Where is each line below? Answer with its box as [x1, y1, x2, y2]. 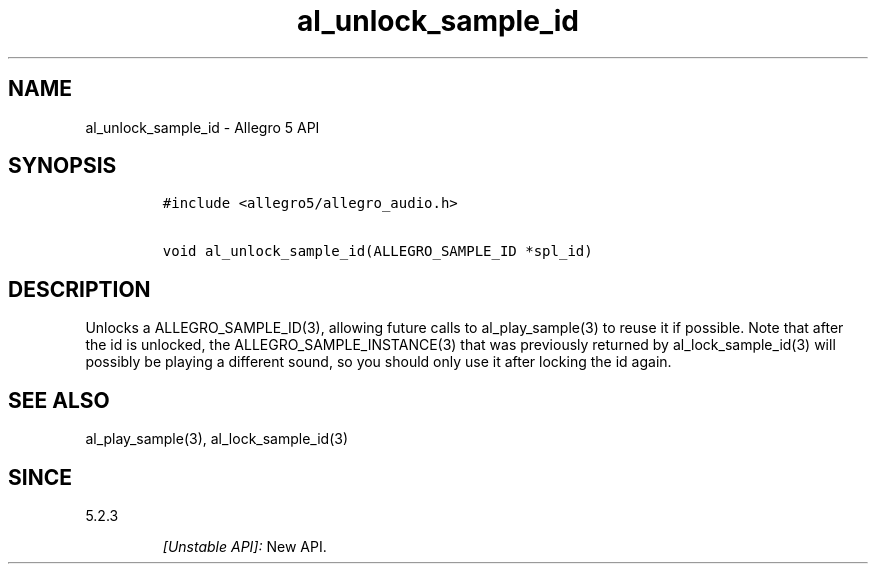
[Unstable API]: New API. [162, 537, 327, 555]
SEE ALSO [8, 387, 110, 413]
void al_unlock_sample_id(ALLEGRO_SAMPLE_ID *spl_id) [162, 243, 593, 260]
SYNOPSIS [8, 153, 117, 179]
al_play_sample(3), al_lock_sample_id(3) [85, 430, 349, 448]
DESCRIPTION [8, 276, 151, 302]
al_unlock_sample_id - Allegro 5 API [85, 118, 320, 136]
